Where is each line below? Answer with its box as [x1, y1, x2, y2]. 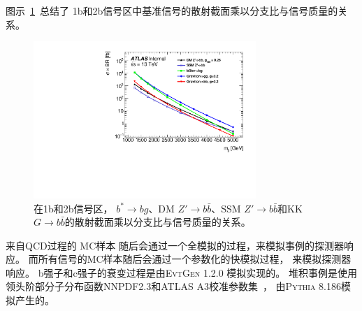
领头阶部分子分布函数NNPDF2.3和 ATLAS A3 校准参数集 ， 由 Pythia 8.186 [6, 279, 342, 294]
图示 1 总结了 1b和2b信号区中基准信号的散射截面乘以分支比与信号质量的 [6, 3, 338, 17]
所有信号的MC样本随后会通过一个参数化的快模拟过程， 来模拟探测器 [38, 252, 352, 266]
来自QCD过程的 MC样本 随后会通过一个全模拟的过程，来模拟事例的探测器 [6, 238, 344, 252]
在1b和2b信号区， [34, 201, 113, 215]
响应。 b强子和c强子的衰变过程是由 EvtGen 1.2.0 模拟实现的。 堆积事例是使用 [6, 265, 357, 280]
